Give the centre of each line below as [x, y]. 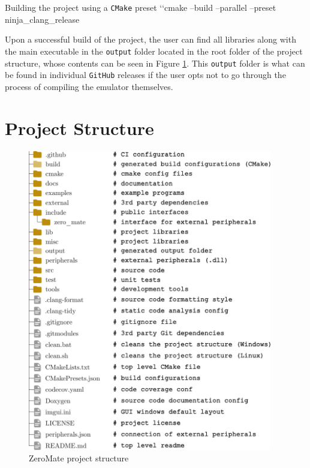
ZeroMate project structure [79, 458]
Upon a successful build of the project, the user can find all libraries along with [151, 39]
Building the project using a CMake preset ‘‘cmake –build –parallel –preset [141, 7]
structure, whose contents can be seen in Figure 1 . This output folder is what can [155, 63]
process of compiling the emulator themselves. [89, 86]
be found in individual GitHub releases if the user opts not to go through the [145, 75]
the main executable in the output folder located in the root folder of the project [154, 51]
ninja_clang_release [42, 19]
